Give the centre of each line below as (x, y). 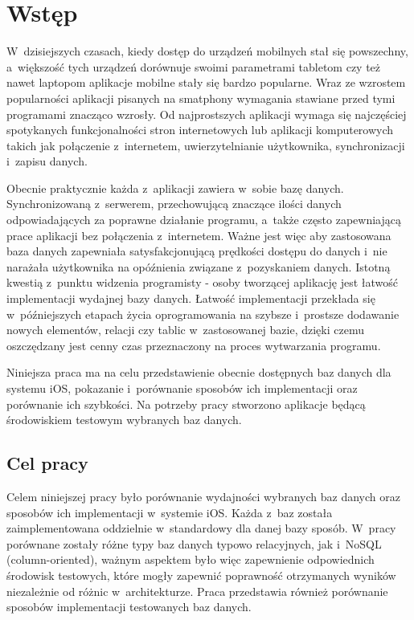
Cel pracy (47, 463)
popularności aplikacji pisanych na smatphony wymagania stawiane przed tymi (201, 98)
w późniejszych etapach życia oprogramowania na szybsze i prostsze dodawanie (203, 314)
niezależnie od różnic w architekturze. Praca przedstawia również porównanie (197, 591)
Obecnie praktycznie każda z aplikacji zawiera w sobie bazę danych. (175, 188)
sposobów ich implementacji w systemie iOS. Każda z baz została (170, 512)
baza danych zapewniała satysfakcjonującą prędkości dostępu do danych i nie (197, 251)
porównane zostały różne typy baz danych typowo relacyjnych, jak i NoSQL (194, 543)
